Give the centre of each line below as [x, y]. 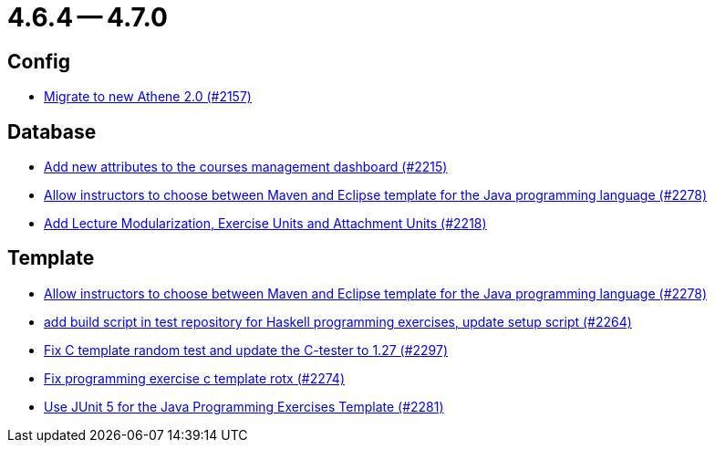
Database [52, 131]
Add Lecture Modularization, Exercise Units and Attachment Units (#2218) [265, 224]
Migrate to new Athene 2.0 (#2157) [148, 97]
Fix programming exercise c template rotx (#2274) [194, 378]
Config [39, 61]
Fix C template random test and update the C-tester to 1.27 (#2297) [246, 350]
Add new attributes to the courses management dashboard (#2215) [246, 167]
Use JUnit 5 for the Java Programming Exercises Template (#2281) [244, 406]
